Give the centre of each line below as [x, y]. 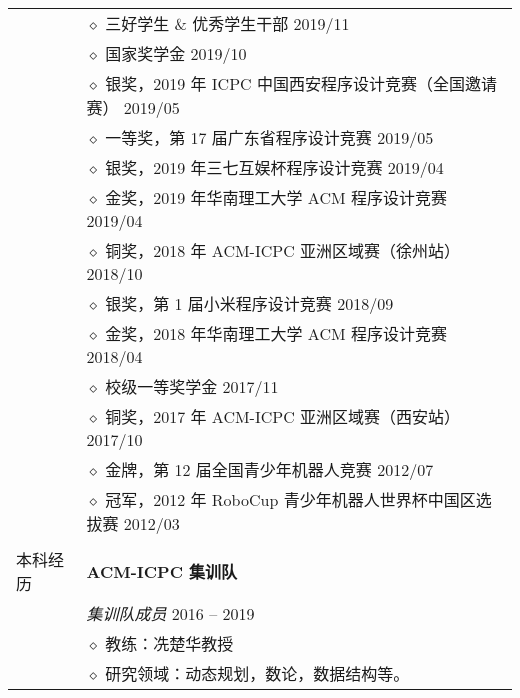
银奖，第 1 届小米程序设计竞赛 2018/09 [249, 303]
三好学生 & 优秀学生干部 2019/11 [227, 23]
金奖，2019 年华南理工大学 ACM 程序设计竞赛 [276, 197]
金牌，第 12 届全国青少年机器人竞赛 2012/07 [269, 469]
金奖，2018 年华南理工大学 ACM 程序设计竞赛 [276, 333]
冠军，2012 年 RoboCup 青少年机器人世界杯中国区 [290, 499]
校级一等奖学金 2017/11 [192, 386]
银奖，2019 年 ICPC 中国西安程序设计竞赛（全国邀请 [301, 83]
